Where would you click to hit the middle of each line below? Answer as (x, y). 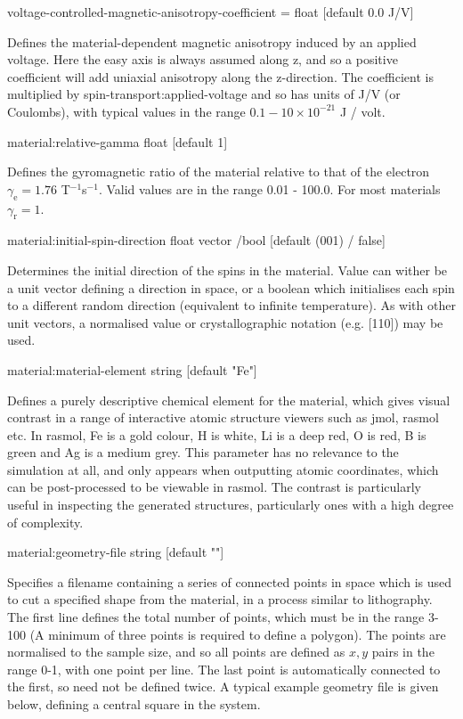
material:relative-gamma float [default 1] (118, 141)
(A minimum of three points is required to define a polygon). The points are (238, 634)
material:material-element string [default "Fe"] (132, 369)
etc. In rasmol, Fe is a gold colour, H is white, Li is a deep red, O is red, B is (217, 434)
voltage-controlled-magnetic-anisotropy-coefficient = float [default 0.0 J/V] (211, 12)
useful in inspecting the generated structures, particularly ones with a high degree (231, 505)
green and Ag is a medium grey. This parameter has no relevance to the (203, 452)
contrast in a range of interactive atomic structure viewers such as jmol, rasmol (223, 417)
